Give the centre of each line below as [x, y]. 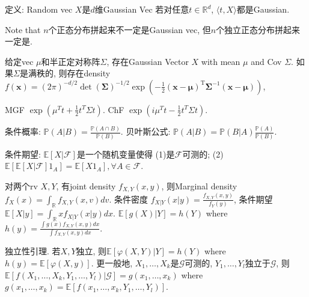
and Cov [266, 61]
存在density [89, 73]
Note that [23, 29]
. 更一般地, [112, 263]
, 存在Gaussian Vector [148, 61]
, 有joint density [86, 185]
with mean [221, 61]
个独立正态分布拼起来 [258, 29]
